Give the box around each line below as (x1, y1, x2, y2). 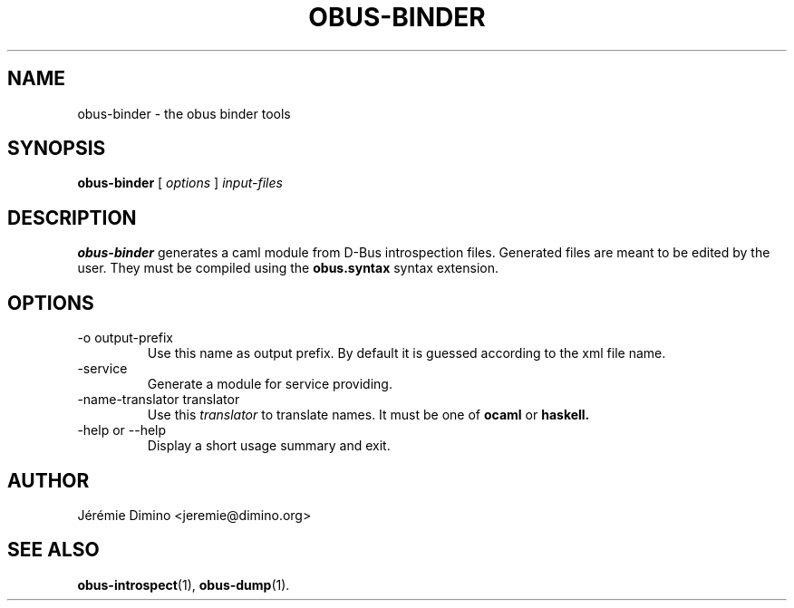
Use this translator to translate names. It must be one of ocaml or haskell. (147, 407, 590, 423)
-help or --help (77, 422, 167, 439)
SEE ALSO (7, 538, 100, 562)
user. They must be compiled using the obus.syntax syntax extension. (77, 260, 499, 276)
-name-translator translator (77, 391, 240, 408)
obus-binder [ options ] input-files (77, 175, 283, 191)
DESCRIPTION (7, 206, 137, 229)
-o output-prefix (77, 330, 173, 346)
